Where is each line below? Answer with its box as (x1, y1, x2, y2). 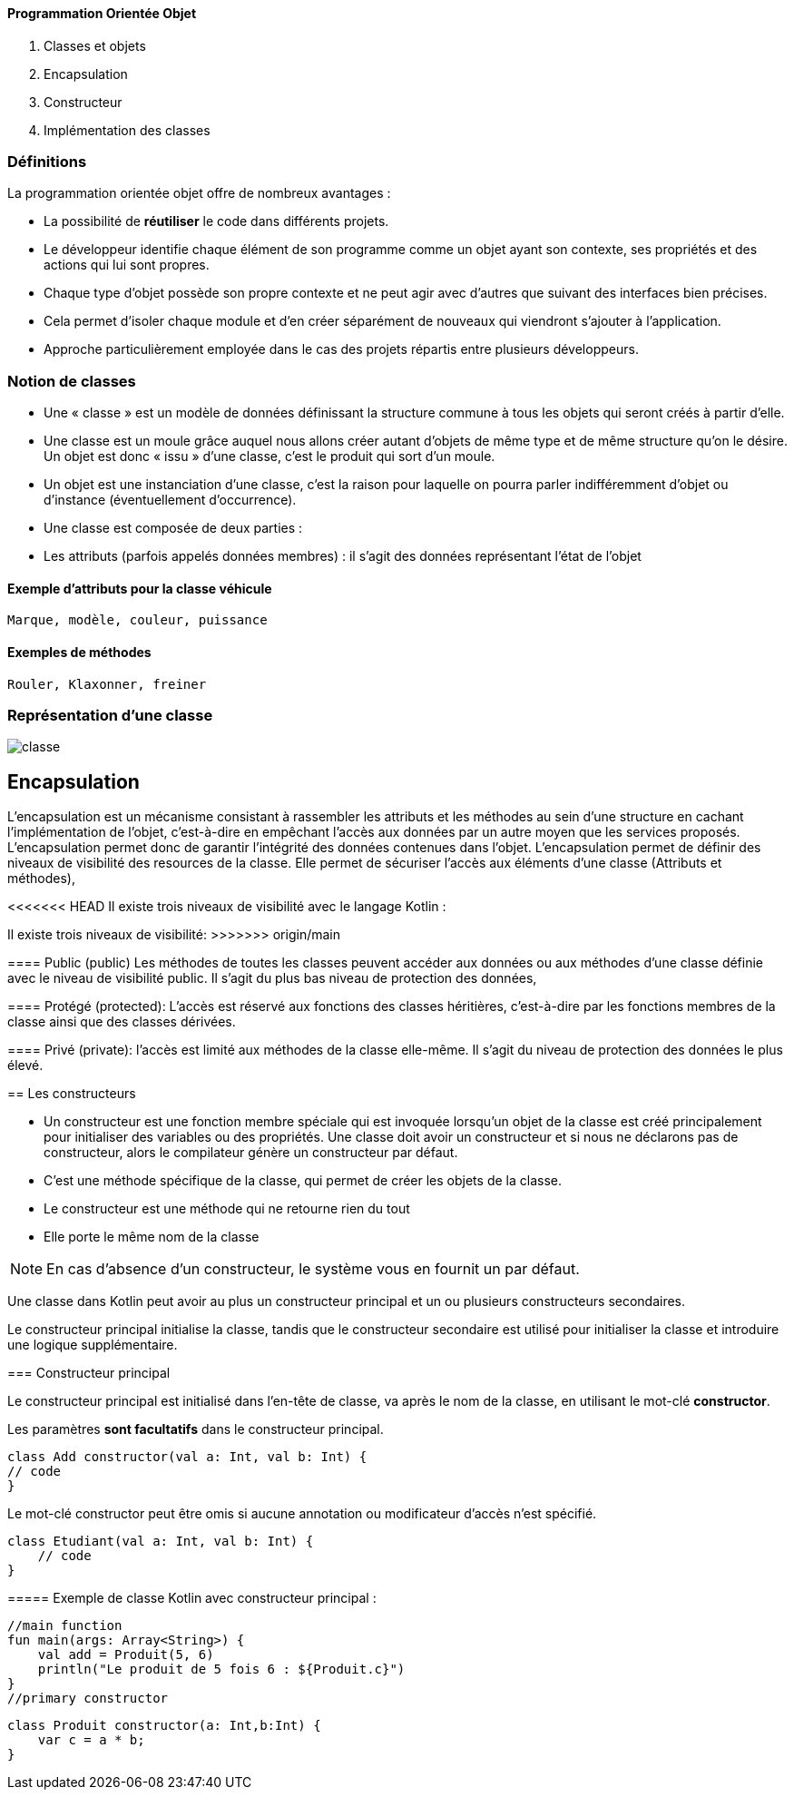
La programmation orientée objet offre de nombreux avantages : (7, 185, 391, 201)
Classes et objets (44, 37, 146, 54)
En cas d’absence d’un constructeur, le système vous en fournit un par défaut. (46, 1260, 580, 1279)
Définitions (7, 152, 87, 171)
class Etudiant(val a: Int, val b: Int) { (7, 1534, 314, 1549)
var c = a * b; (37, 1733, 145, 1748)
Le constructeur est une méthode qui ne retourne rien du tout (44, 1201, 410, 1217)
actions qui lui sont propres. (44, 257, 210, 273)
